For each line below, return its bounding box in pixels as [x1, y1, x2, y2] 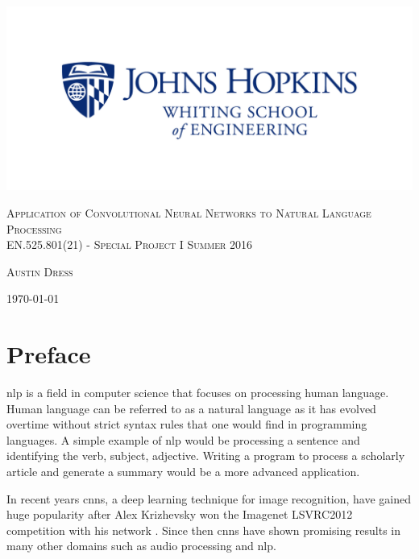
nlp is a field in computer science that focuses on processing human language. [6, 384, 389, 401]
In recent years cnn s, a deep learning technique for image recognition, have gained [6, 490, 412, 507]
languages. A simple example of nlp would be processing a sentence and [6, 431, 360, 448]
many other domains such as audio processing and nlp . [6, 537, 276, 554]
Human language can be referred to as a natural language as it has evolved [6, 400, 376, 416]
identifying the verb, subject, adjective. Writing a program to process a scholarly [6, 447, 405, 464]
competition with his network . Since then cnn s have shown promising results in [6, 521, 401, 538]
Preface [6, 337, 91, 371]
